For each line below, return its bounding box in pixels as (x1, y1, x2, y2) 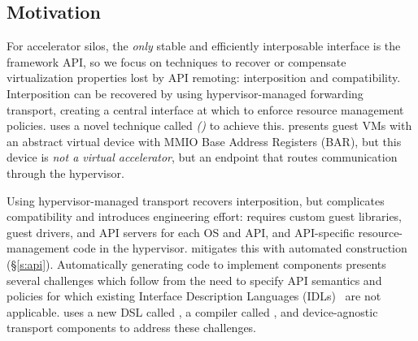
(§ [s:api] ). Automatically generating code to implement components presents (7, 255, 386, 272)
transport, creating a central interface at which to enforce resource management (7, 101, 404, 118)
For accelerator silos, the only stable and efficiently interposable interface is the (7, 37, 401, 54)
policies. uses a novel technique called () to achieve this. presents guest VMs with (7, 117, 412, 134)
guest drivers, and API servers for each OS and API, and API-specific (7, 223, 355, 240)
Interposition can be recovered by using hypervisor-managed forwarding (7, 84, 364, 101)
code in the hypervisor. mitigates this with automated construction (73, 240, 407, 257)
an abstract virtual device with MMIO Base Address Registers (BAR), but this (7, 132, 402, 149)
